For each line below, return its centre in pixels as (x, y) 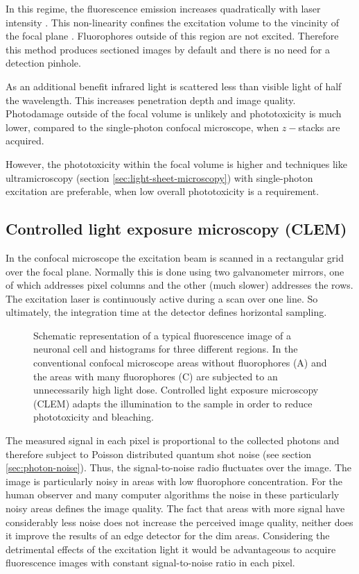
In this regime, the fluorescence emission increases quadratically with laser (163, 8)
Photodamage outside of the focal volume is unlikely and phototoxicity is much (174, 113)
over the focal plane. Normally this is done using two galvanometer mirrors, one (175, 271)
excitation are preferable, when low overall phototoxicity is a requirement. (163, 191)
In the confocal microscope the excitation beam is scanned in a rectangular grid (175, 257)
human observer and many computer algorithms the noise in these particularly (173, 495)
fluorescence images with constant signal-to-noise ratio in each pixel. (150, 563)
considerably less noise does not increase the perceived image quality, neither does (179, 522)
